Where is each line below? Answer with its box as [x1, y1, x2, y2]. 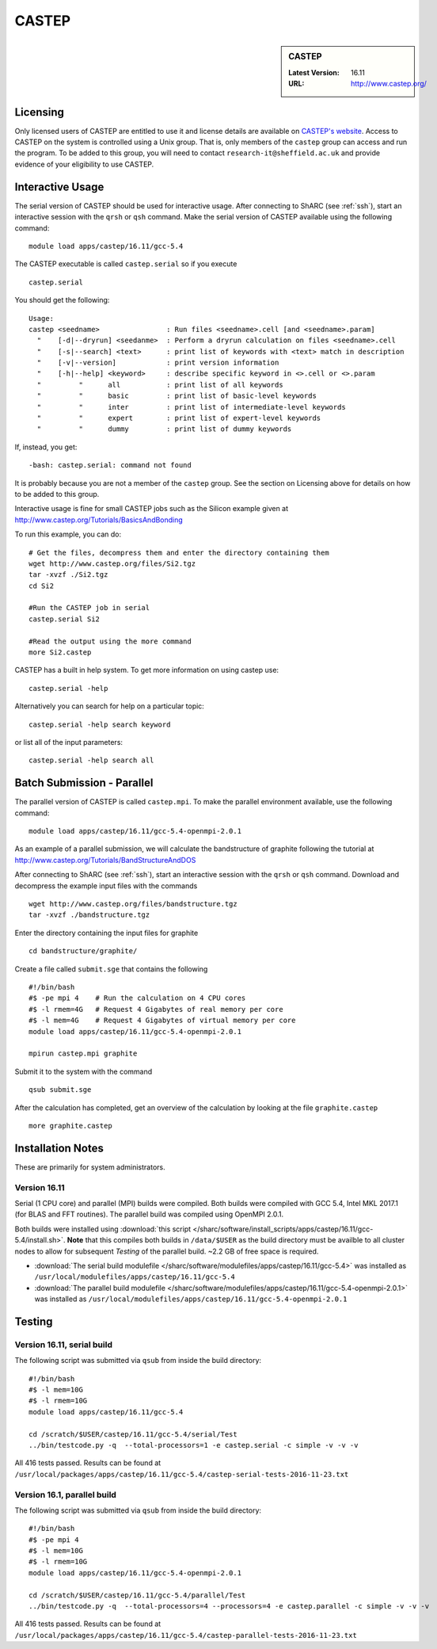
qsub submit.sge [28, 1086, 92, 1094]
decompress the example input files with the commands [14, 880, 198, 891]
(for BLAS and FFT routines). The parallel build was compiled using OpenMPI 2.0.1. [14, 1209, 284, 1220]
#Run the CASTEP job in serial [28, 603, 150, 613]
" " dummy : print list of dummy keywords [36, 425, 292, 433]
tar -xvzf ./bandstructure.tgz [28, 910, 150, 919]
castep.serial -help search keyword [28, 720, 171, 729]
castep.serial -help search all [28, 756, 154, 765]
